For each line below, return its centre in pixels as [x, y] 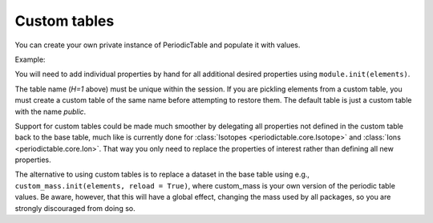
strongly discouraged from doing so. [75, 208]
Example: [30, 59]
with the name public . [51, 111]
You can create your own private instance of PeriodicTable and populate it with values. [158, 45]
